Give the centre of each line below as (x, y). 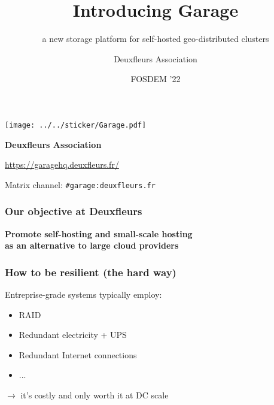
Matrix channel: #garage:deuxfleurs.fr (80, 184)
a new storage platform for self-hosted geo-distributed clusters (156, 39)
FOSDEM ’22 (156, 79)
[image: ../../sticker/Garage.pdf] (76, 125)
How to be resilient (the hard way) (91, 272)
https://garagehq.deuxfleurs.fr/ (62, 164)
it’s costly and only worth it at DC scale (95, 395)
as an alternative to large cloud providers (92, 245)
